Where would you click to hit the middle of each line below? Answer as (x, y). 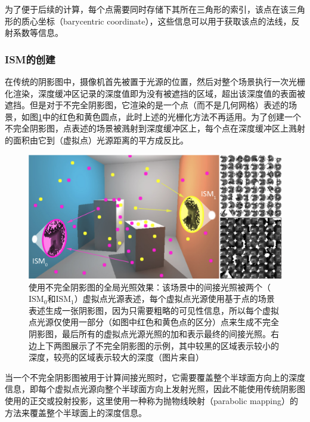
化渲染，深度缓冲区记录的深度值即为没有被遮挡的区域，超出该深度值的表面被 (155, 93)
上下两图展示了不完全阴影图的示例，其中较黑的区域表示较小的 (158, 345)
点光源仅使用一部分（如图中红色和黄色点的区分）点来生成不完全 (154, 322)
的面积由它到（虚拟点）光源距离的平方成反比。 (97, 140)
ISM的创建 (30, 59)
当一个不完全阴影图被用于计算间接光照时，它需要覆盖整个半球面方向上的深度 (155, 377)
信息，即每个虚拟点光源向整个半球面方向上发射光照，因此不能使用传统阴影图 (155, 389)
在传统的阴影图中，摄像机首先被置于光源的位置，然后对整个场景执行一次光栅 (155, 81)
